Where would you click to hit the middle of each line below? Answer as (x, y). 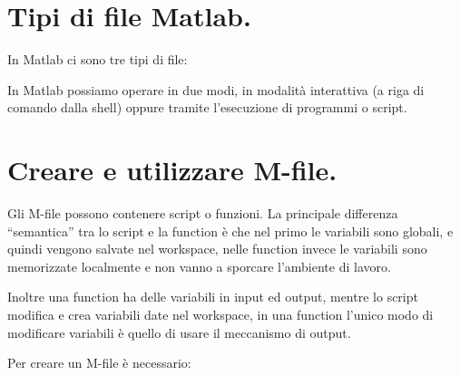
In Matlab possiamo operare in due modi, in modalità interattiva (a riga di (216, 89)
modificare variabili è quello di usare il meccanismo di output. (179, 332)
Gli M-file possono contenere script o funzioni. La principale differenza (203, 213)
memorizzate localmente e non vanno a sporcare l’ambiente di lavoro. (199, 266)
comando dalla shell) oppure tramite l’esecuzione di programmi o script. (207, 107)
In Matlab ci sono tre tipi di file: (98, 59)
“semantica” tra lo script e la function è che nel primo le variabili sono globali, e (230, 231)
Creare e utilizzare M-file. (172, 170)
